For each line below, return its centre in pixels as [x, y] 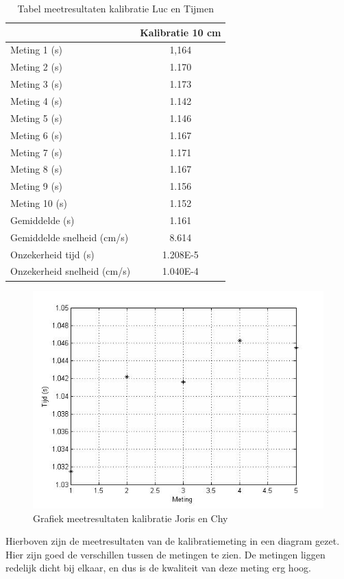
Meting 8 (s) [36, 169]
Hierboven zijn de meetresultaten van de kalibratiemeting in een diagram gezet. [173, 541]
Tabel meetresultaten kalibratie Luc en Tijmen [116, 8]
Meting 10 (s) [39, 203]
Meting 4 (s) [36, 100]
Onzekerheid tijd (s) [52, 254]
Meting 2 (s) [36, 67]
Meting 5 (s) [36, 118]
